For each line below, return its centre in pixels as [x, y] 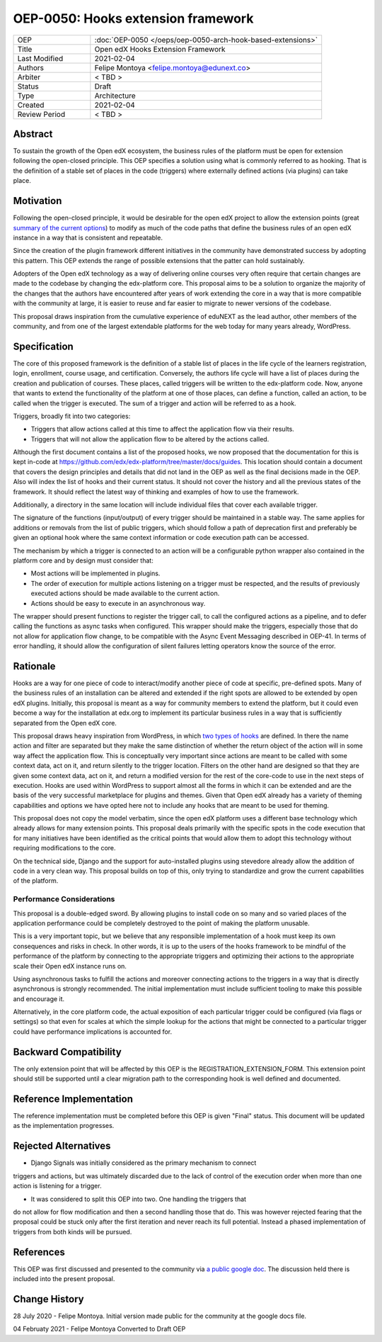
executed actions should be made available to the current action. [125, 593]
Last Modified [40, 58]
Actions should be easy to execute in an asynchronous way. [118, 603]
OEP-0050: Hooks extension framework [133, 18]
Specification [43, 346]
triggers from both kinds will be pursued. [73, 1231]
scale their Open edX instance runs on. [70, 966]
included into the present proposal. [64, 1279]
